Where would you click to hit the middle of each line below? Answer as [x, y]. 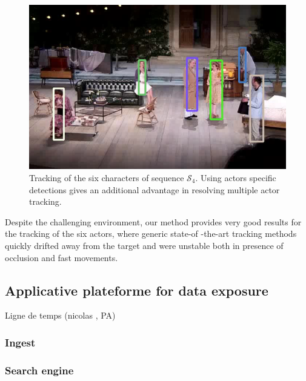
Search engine [39, 370]
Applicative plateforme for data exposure [137, 290]
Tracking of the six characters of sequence [107, 177]
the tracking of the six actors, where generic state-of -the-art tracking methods [151, 234]
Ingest [20, 342]
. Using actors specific [236, 177]
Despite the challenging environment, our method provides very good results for [153, 221]
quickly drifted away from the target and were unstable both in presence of [144, 245]
